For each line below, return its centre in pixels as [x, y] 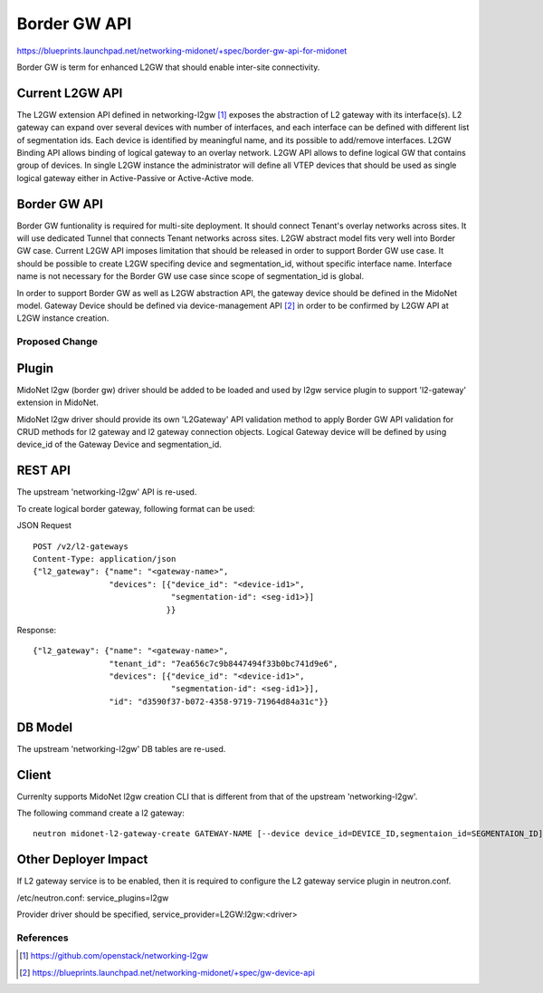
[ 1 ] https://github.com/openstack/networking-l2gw [114, 956]
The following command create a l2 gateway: [100, 813]
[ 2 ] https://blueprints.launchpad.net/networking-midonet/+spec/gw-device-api [167, 972]
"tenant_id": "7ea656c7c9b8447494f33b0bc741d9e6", [224, 663]
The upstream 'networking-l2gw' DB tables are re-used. [121, 748]
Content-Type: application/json [105, 559]
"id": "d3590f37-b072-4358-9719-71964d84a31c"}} [219, 701]
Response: [37, 630]
